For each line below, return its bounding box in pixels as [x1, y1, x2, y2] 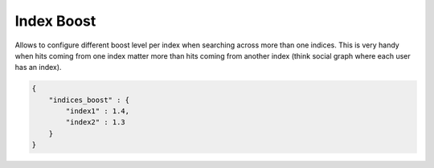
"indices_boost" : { [48, 95, 130, 104]
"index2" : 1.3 [65, 117, 126, 127]
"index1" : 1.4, [65, 107, 130, 116]
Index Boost [14, 12, 96, 30]
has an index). [14, 63, 62, 72]
